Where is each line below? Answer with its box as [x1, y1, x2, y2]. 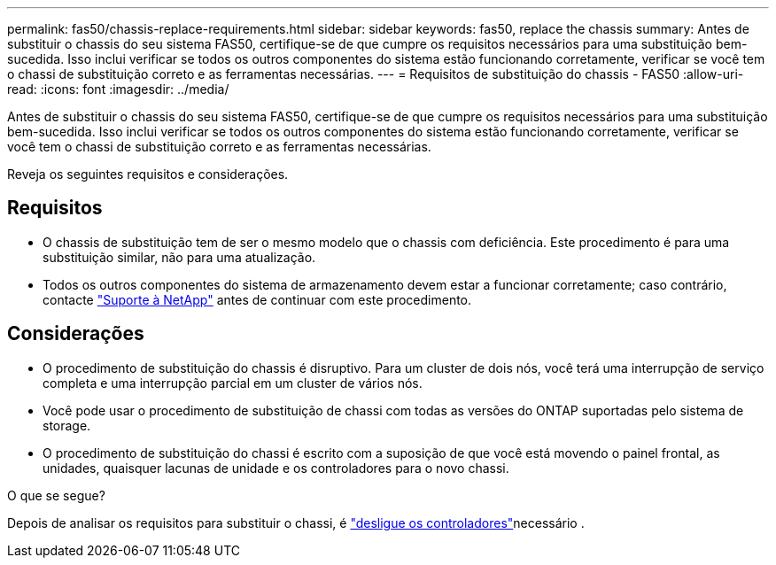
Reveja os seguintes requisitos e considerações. [7, 166, 289, 182]
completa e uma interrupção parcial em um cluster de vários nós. [43, 375, 423, 391]
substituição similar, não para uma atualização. [43, 249, 316, 265]
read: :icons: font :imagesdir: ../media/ [7, 81, 229, 97]
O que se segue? [7, 487, 105, 503]
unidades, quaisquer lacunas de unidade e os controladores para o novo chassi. [43, 460, 509, 476]
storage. [43, 417, 91, 433]
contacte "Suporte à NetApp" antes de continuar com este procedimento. [43, 291, 472, 307]
